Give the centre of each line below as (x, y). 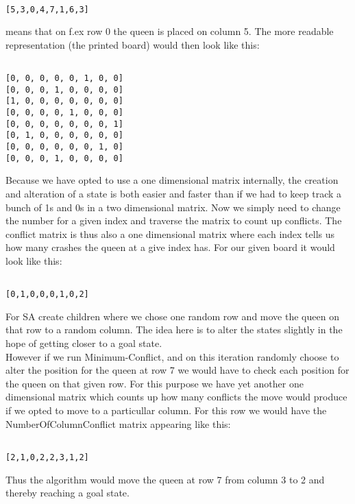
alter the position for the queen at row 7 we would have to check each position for (177, 370)
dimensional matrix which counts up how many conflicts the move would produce (176, 397)
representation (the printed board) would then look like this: (133, 44)
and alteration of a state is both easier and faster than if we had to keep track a (174, 193)
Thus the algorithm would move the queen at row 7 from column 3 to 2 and (165, 479)
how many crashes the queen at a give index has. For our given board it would (170, 247)
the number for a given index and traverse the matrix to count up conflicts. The (174, 220)
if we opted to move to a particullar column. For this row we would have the (166, 410)
